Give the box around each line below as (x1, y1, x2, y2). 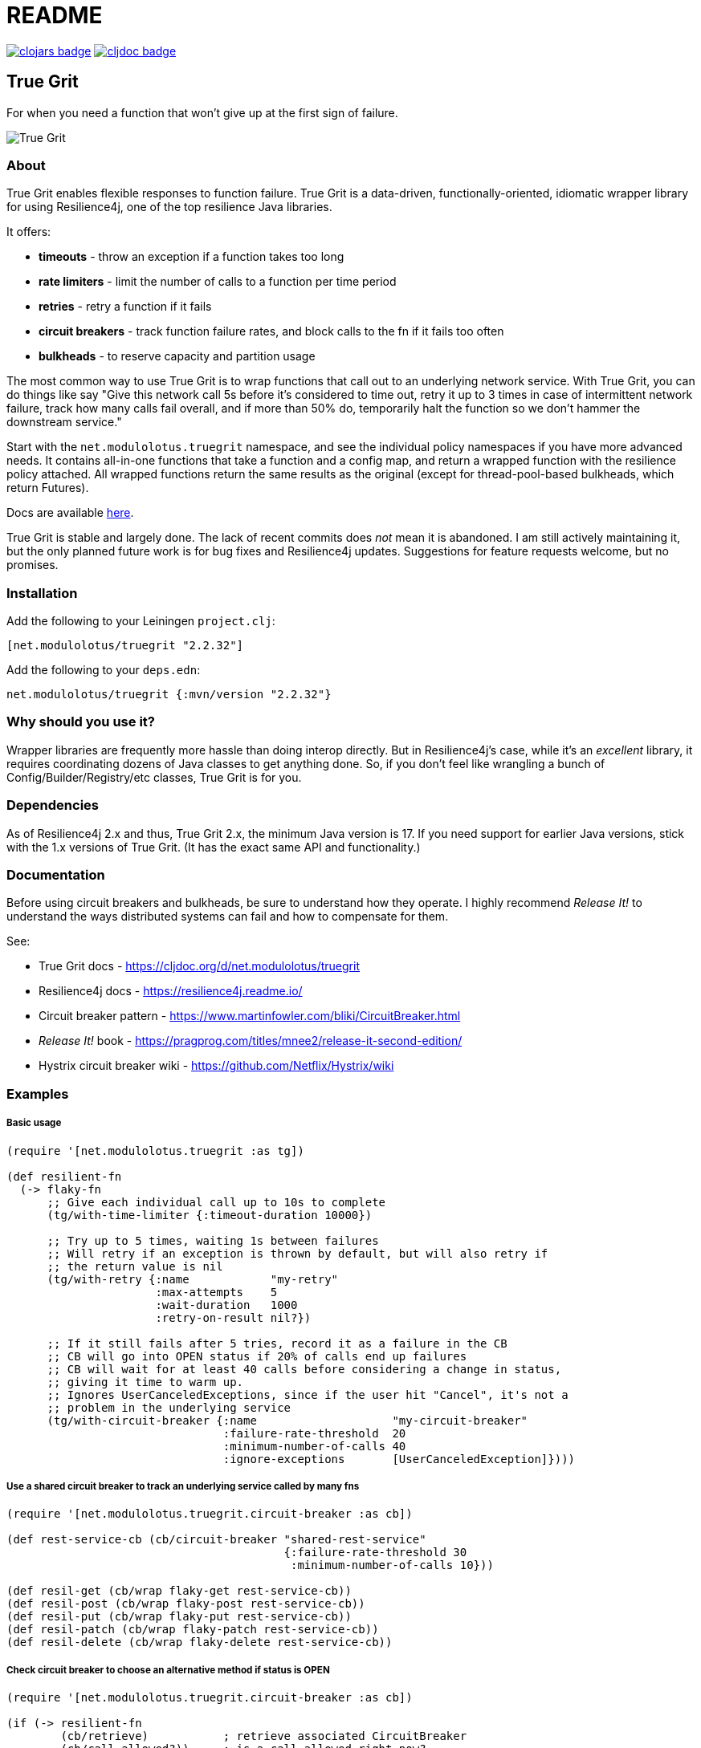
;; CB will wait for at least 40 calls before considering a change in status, (47, 1362, 562, 1376)
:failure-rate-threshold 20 (222, 1426, 406, 1440)
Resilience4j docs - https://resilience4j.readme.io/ (39, 984, 303, 998)
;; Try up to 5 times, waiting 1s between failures (47, 1234, 379, 1247)
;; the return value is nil (47, 1259, 223, 1273)
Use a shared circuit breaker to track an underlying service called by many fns (6, 1480, 360, 1492)
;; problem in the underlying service (47, 1400, 291, 1414)
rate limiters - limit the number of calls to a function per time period (39, 274, 397, 289)
